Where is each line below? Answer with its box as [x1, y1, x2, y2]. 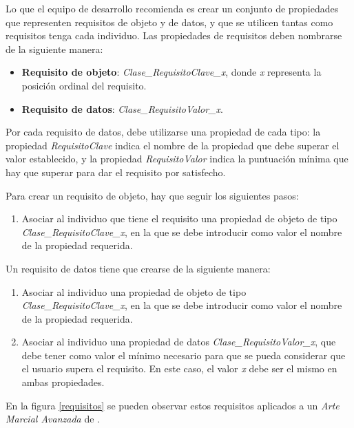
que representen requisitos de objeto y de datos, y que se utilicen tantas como [6, 14, 333, 29]
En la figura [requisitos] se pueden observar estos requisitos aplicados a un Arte [6, 398, 340, 412]
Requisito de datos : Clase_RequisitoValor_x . [21, 101, 223, 116]
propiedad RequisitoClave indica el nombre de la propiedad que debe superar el [6, 138, 340, 152]
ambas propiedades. [21, 375, 105, 389]
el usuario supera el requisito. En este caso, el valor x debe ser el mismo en [21, 361, 337, 376]
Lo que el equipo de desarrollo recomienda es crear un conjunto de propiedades [6, 1, 339, 15]
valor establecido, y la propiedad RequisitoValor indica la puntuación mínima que [6, 151, 348, 166]
